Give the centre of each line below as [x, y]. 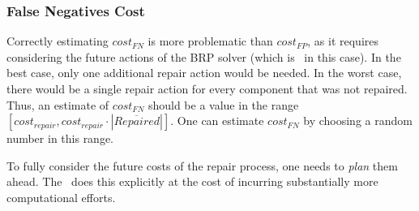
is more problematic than [210, 41]
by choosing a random [358, 121]
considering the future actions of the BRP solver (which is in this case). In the [204, 56]
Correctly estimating [58, 41]
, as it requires [343, 41]
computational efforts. [61, 197]
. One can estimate [217, 121]
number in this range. [60, 138]
